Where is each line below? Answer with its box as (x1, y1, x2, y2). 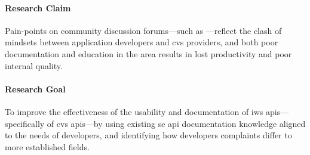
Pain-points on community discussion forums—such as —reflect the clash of (5, 24, 282, 36)
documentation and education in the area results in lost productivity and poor (5, 47, 292, 60)
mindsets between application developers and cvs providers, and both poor (5, 36, 278, 48)
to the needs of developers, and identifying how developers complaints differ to (5, 129, 292, 141)
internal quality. (5, 59, 63, 72)
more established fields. (5, 140, 90, 153)
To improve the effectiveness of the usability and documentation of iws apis (5, 105, 281, 117)
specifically (5, 117, 45, 129)
